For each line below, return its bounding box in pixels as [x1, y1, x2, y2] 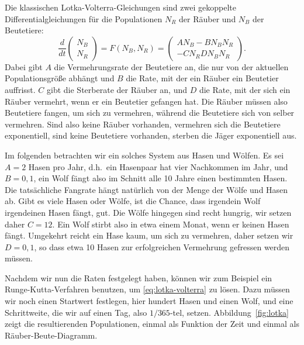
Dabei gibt [5, 60, 43, 73]
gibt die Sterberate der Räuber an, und [47, 83, 187, 95]
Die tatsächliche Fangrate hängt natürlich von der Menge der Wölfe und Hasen [5, 183, 288, 195]
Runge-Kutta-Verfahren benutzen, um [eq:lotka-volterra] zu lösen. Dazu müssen [5, 283, 290, 295]
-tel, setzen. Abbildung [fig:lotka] [170, 306, 289, 318]
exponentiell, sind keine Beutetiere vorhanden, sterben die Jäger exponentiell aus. [5, 129, 297, 142]
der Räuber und [179, 12, 236, 25]
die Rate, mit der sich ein [199, 83, 291, 95]
